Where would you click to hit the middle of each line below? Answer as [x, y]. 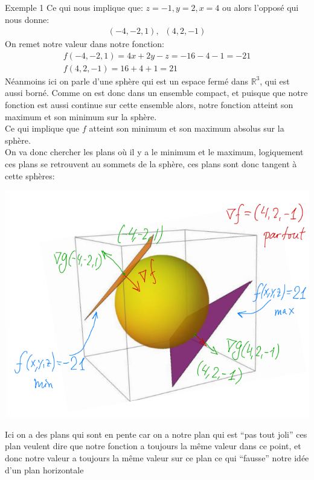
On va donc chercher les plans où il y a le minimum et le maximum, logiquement [154, 152]
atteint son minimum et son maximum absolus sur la [187, 128]
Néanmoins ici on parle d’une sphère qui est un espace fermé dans [127, 81]
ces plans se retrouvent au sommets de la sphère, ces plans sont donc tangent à [151, 164]
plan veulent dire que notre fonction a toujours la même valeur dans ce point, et [153, 446]
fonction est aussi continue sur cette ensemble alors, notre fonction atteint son [149, 105]
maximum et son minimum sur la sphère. [81, 116]
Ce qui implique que [42, 128]
